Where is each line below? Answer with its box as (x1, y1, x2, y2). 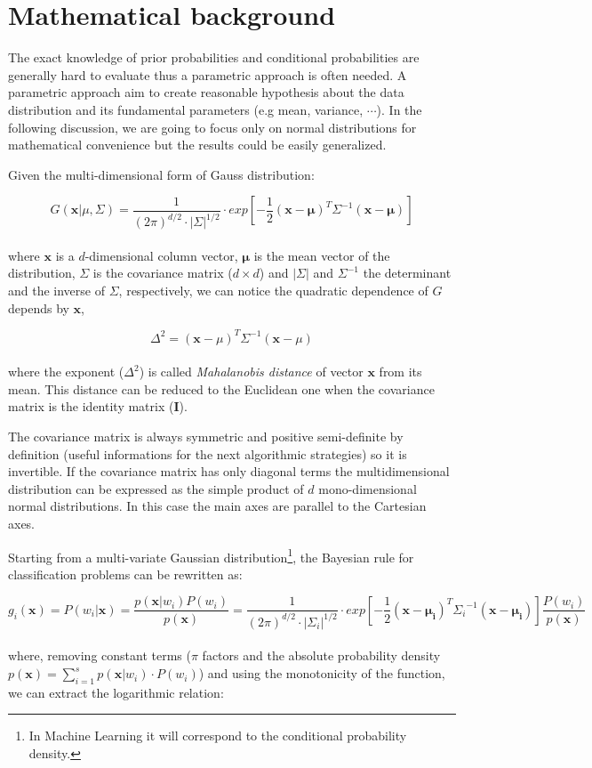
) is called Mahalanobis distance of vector (139, 362, 364, 381)
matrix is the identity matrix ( (8, 397, 174, 416)
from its (379, 362, 422, 381)
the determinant (363, 263, 452, 282)
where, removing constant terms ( (8, 646, 191, 665)
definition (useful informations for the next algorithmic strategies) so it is (8, 444, 407, 463)
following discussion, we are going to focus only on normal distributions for (8, 117, 417, 136)
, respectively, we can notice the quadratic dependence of (118, 281, 428, 299)
